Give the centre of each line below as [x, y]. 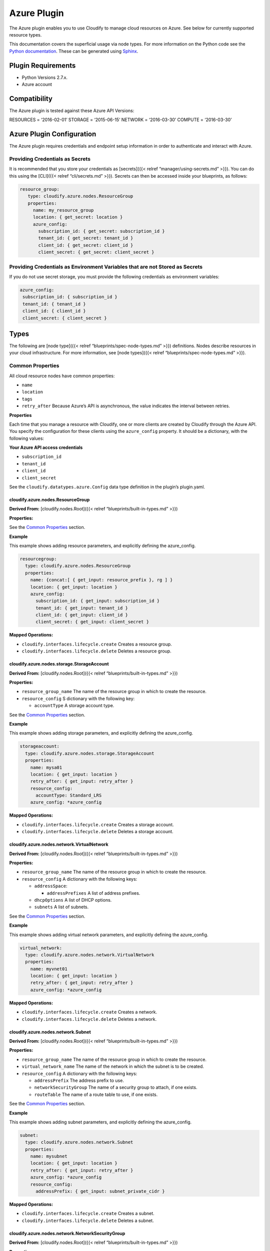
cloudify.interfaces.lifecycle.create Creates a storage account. [98, 824]
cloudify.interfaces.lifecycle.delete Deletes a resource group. [97, 651]
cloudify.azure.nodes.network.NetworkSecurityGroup [67, 1233]
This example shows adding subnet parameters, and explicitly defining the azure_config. [100, 1122]
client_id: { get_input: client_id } [82, 615]
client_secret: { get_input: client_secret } [92, 622]
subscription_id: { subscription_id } [70, 297]
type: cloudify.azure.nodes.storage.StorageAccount [90, 753]
